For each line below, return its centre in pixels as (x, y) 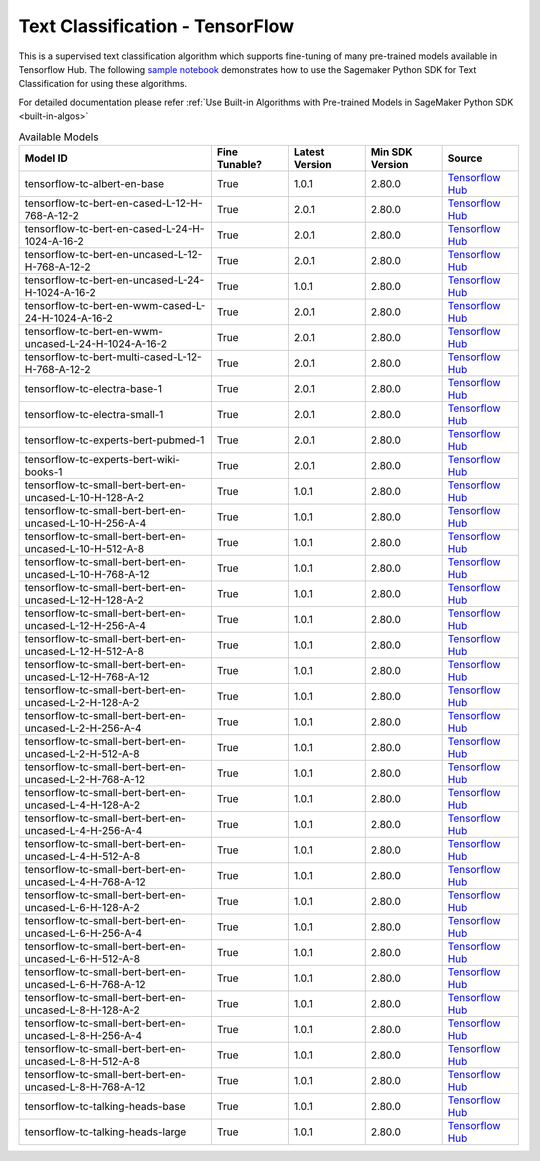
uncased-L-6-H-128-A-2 (82, 907)
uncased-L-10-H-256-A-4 (85, 523)
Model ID (46, 158)
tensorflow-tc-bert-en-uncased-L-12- (113, 254)
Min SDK (391, 152)
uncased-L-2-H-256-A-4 (83, 728)
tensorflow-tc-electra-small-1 (94, 414)
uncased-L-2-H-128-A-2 (82, 702)
